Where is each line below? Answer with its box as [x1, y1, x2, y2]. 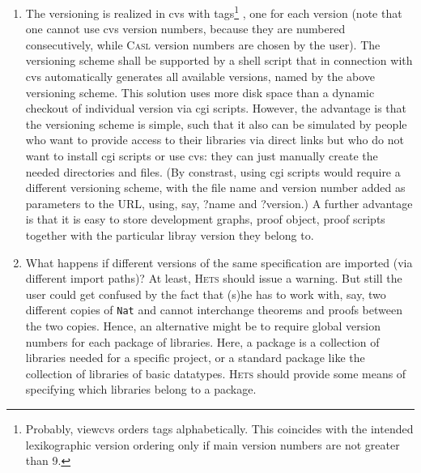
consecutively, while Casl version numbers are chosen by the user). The [25, 36, 381, 53]
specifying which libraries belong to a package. [25, 381, 257, 398]
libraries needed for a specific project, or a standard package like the [25, 349, 365, 366]
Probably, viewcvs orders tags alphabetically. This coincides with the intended [25, 420, 414, 437]
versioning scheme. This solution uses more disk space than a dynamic [25, 83, 375, 100]
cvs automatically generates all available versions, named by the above [25, 68, 376, 85]
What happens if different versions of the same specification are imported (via [25, 254, 413, 271]
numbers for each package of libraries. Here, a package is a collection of [25, 333, 380, 350]
